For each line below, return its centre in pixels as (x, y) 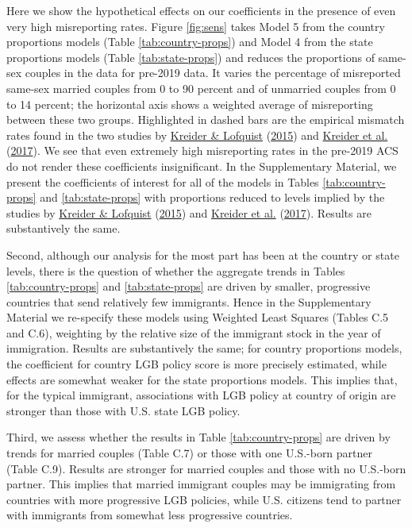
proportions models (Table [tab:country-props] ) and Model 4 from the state (190, 42)
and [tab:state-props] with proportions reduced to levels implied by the (212, 197)
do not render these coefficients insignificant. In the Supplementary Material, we (202, 166)
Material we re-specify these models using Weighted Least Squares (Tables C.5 (198, 317)
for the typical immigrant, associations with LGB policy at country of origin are (201, 395)
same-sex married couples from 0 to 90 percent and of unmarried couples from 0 (201, 88)
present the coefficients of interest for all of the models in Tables (163, 181)
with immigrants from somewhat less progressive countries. (150, 515)
